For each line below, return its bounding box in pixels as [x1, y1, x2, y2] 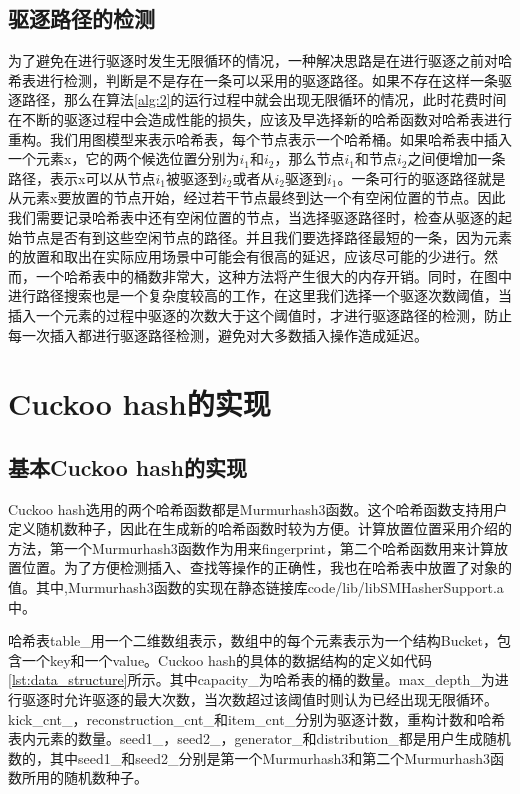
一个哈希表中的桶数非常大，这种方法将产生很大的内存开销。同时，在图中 [35, 265, 512, 286]
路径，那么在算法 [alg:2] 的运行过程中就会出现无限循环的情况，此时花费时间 [21, 89, 507, 110]
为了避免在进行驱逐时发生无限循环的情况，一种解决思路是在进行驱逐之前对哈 [8, 50, 512, 71]
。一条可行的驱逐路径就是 [337, 167, 506, 188]
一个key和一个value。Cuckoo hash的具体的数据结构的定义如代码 [21, 649, 432, 670]
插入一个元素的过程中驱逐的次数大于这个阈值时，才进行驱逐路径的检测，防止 [8, 304, 512, 325]
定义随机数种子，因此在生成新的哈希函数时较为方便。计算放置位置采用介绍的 [8, 518, 512, 539]
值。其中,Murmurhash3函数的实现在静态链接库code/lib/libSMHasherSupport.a [8, 577, 504, 598]
